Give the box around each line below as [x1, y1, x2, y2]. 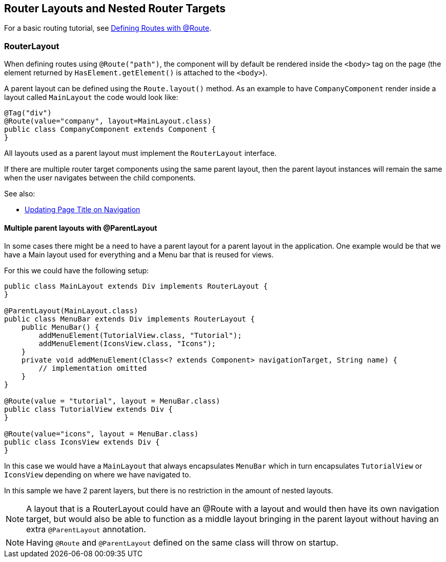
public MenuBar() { [21, 323, 99, 332]
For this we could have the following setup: [4, 266, 149, 275]
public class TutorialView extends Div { [4, 405, 173, 414]
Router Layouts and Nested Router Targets [4, 2, 226, 15]
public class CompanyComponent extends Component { [4, 125, 216, 134]
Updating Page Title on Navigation [25, 205, 140, 214]
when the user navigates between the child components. [4, 173, 196, 183]
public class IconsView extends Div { [4, 438, 160, 447]
